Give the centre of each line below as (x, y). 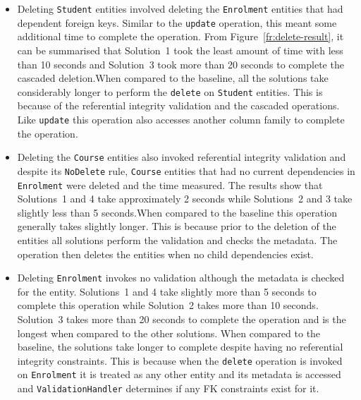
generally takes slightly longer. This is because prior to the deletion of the (177, 226)
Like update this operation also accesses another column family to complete (181, 119)
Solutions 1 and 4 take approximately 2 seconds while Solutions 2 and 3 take (185, 199)
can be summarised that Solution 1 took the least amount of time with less (180, 50)
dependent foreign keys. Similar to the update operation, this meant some (177, 22)
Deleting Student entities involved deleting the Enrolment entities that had (180, 8)
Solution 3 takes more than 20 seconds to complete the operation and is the (182, 319)
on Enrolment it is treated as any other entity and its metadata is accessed (179, 374)
